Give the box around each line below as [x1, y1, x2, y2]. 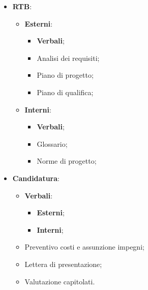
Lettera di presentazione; [24, 258, 102, 269]
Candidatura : [12, 172, 60, 183]
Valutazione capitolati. [24, 276, 95, 286]
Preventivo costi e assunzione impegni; [24, 241, 144, 252]
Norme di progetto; [37, 155, 97, 166]
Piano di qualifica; [37, 86, 94, 97]
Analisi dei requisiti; [37, 52, 100, 63]
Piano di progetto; [37, 70, 94, 80]
